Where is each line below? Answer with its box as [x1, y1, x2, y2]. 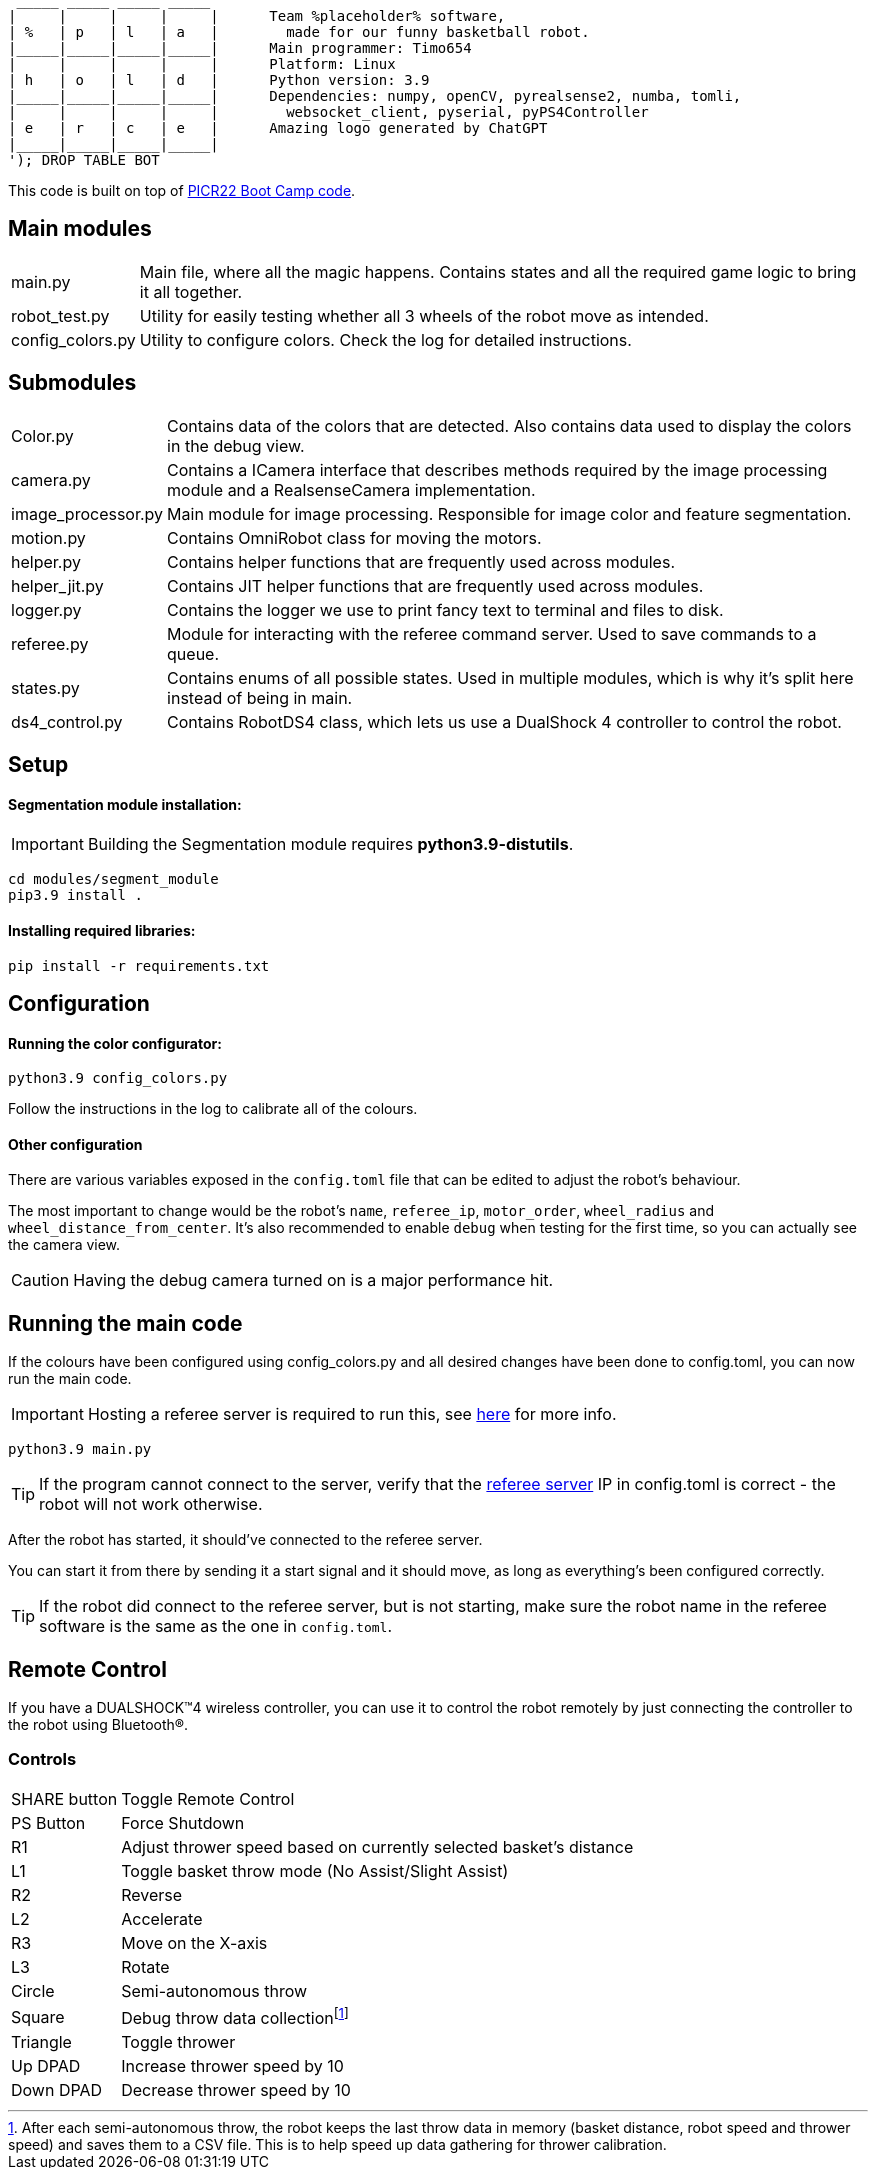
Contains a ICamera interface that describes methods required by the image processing [167, 459, 828, 480]
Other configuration [8, 1135, 143, 1153]
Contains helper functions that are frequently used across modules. [167, 551, 675, 572]
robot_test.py [11, 305, 110, 326]
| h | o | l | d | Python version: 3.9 [8, 72, 430, 88]
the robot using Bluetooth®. [8, 1716, 189, 1734]
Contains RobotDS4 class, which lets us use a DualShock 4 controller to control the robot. [167, 711, 842, 732]
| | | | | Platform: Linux [8, 56, 396, 72]
